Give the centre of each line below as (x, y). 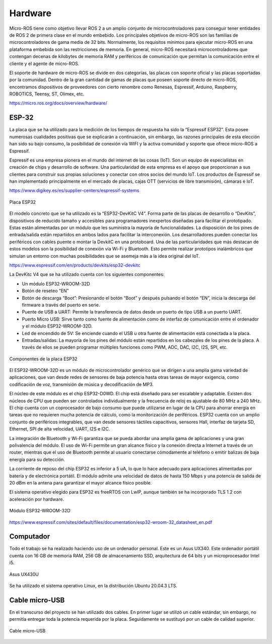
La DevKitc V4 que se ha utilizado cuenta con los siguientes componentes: (87, 275)
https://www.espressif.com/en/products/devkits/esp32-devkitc (75, 265)
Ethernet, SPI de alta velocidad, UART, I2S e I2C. (60, 429)
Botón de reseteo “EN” (45, 291)
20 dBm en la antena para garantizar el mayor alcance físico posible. (81, 482)
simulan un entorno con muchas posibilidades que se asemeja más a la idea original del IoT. (105, 256)
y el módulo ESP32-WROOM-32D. (57, 326)
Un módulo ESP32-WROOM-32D (56, 284)
